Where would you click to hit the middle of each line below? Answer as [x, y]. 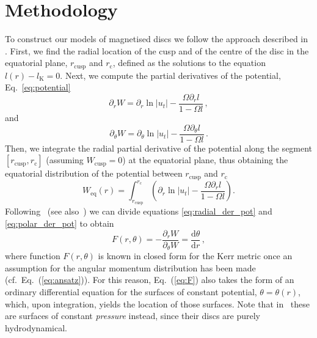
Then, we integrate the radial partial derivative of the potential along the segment [159, 148]
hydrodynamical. [36, 327]
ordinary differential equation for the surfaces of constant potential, [131, 291]
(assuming [65, 160]
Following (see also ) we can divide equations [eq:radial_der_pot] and [139, 211]
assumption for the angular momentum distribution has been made [130, 267]
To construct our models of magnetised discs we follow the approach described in [157, 39]
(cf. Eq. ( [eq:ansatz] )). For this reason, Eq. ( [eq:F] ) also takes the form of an [150, 280]
